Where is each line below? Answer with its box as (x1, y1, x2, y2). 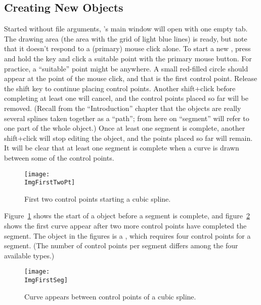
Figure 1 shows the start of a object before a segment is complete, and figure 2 (4, 210, 250, 221)
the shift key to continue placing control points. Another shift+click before (4, 83, 236, 93)
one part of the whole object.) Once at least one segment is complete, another (4, 123, 245, 133)
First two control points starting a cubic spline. (24, 193, 171, 204)
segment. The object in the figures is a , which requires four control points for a (4, 230, 251, 241)
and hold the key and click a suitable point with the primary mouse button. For (4, 53, 252, 63)
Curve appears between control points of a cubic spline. (24, 291, 196, 301)
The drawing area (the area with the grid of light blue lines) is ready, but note (4, 33, 247, 44)
